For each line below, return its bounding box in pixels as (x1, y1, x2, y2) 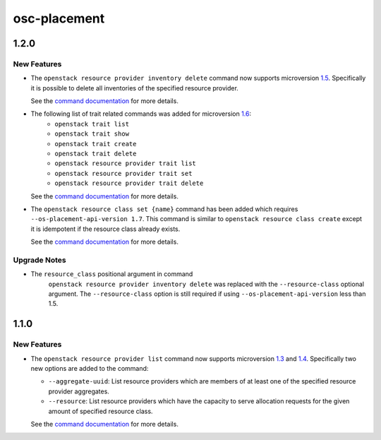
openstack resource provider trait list (54, 160, 197, 167)
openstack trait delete (54, 150, 137, 158)
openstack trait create (54, 140, 137, 148)
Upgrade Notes (13, 255, 66, 265)
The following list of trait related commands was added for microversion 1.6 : (30, 109, 252, 118)
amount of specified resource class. (48, 407, 153, 415)
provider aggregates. (48, 387, 109, 396)
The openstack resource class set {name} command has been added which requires (30, 205, 298, 213)
